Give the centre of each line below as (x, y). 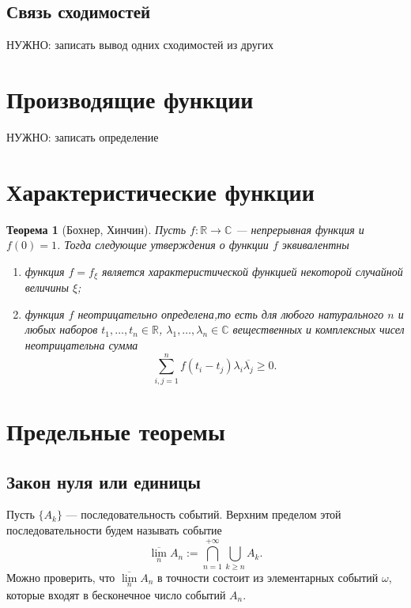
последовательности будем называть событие (114, 529)
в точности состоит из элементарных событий (268, 577)
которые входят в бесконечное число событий (116, 594)
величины (47, 287)
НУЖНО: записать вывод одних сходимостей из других (140, 45)
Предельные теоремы (116, 431)
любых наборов (61, 329)
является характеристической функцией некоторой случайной (252, 271)
